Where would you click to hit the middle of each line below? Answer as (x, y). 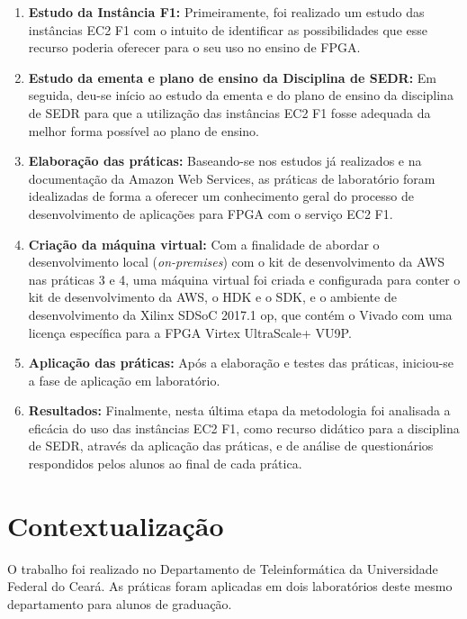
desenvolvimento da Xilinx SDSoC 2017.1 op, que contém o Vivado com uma (240, 314)
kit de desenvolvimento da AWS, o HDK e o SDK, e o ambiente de (212, 297)
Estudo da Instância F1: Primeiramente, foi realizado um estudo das (226, 12)
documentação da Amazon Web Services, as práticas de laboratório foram (232, 178)
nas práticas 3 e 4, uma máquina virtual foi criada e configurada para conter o (244, 279)
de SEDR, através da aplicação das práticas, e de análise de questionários (231, 446)
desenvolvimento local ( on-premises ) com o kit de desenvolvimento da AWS (237, 262)
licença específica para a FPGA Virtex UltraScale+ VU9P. (190, 332)
